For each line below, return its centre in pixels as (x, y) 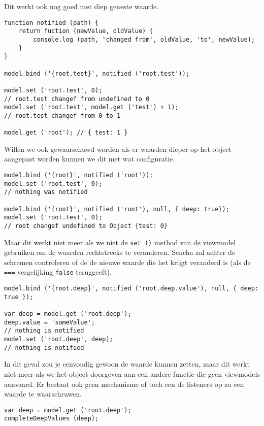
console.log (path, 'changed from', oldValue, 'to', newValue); (144, 39)
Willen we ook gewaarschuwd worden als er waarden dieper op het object (118, 149)
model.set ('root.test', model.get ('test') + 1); (91, 107)
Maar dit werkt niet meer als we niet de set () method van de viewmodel (120, 242)
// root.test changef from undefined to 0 (77, 99)
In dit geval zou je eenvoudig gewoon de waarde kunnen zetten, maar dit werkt (127, 364)
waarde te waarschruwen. (43, 394)
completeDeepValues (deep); (52, 419)
